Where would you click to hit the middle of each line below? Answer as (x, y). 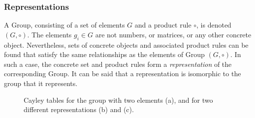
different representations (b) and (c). (79, 109)
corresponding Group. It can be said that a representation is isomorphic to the (123, 74)
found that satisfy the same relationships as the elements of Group (104, 54)
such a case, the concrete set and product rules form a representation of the (118, 64)
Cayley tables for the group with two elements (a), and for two (118, 100)
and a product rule (163, 25)
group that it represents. (41, 83)
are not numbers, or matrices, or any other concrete (173, 34)
